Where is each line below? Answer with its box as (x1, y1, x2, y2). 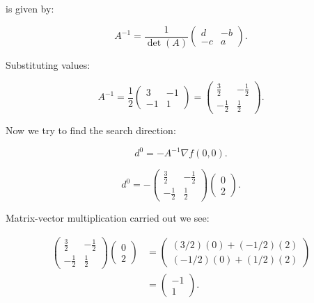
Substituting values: (6, 57, 91, 72)
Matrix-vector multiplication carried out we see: (6, 210, 210, 224)
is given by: (6, 1, 54, 15)
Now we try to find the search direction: (6, 123, 176, 138)
